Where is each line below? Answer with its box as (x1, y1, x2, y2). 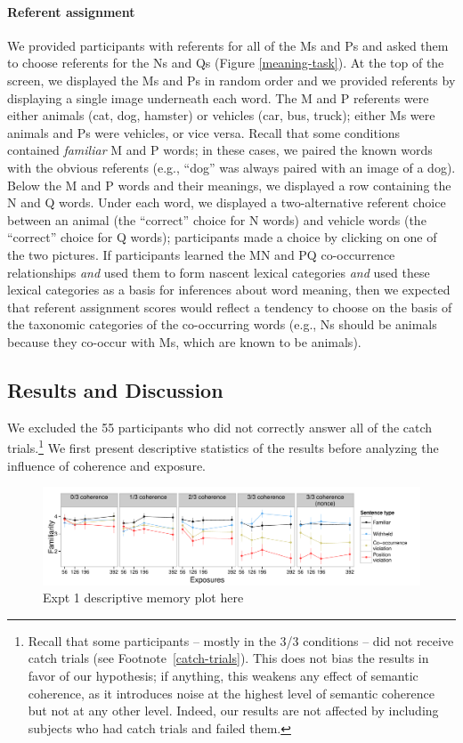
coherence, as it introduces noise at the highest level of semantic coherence (28, 683, 435, 702)
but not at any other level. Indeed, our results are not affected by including (28, 701, 439, 720)
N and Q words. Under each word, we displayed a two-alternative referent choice (7, 193, 446, 212)
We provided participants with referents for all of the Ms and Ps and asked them (7, 36, 449, 54)
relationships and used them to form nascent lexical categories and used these (7, 262, 430, 281)
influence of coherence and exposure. (7, 456, 206, 474)
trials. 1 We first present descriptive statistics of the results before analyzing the (7, 436, 439, 456)
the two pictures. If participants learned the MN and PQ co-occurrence (7, 245, 395, 263)
